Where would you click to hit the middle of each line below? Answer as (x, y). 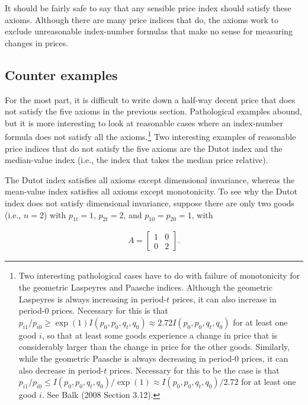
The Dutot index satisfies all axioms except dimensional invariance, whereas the (150, 179)
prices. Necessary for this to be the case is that (194, 370)
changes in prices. (37, 42)
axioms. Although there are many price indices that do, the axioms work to (142, 19)
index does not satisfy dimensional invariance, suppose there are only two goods (150, 203)
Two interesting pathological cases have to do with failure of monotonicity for (159, 275)
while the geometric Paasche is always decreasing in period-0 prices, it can (153, 358)
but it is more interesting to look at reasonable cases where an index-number (144, 122)
